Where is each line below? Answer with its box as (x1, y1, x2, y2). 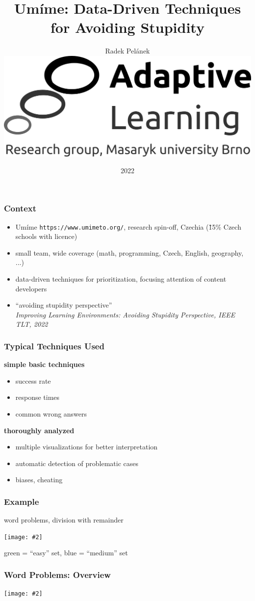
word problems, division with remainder (4, 515, 124, 525)
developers (15, 283, 47, 293)
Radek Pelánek (105, 46, 150, 56)
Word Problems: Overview (4, 568, 111, 580)
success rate (15, 375, 51, 386)
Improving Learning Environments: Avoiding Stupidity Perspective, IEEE (15, 309, 235, 319)
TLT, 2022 (15, 319, 48, 329)
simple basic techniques (4, 359, 85, 369)
